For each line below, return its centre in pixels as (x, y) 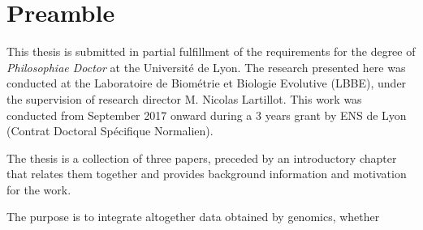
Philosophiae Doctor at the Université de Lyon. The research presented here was (206, 67)
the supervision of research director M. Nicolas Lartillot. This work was (184, 98)
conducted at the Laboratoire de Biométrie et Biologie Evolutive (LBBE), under (207, 83)
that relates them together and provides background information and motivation (207, 174)
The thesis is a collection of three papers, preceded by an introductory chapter (202, 158)
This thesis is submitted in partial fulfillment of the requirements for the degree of (211, 51)
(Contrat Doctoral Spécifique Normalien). (110, 131)
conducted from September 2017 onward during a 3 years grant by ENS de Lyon (207, 115)
